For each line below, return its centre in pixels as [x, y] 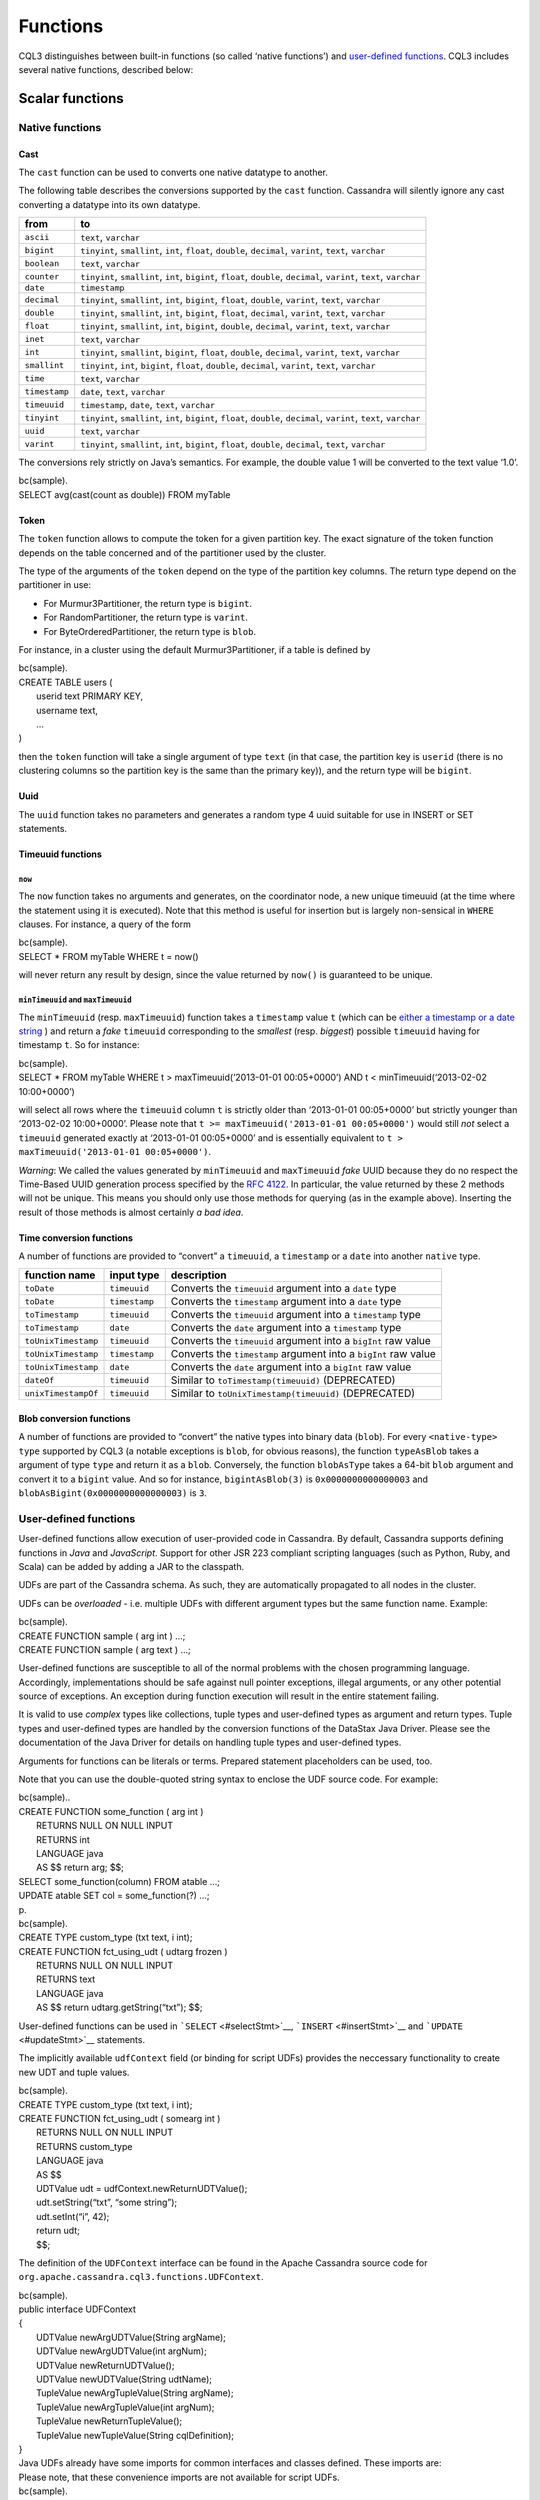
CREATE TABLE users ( [65, 682]
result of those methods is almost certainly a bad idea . [131, 1212]
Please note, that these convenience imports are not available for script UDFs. [179, 2477]
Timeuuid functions [60, 854]
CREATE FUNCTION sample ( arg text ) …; [105, 1649]
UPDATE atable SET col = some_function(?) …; [114, 1896]
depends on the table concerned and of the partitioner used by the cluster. [172, 552]
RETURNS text [66, 1979]
